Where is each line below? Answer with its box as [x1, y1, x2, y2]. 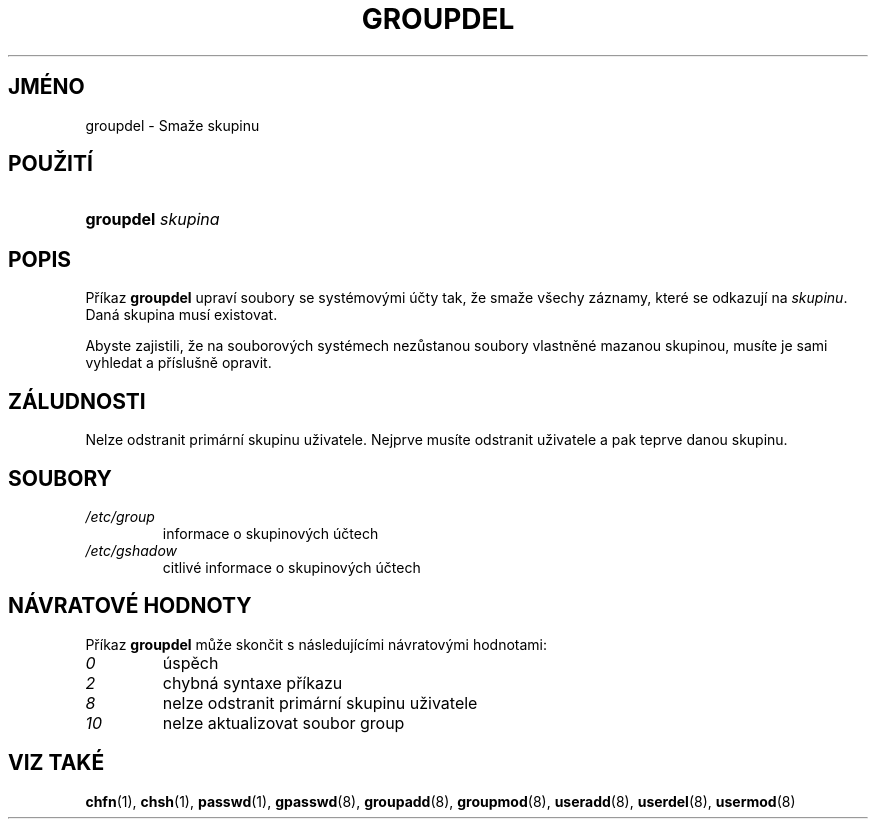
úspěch [162, 652, 219, 673]
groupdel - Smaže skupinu [85, 116, 260, 134]
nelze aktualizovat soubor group [162, 712, 405, 733]
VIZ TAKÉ [8, 750, 105, 776]
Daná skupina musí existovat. [85, 306, 278, 324]
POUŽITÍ [8, 151, 93, 177]
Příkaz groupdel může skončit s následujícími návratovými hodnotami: [85, 635, 548, 653]
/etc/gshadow [85, 541, 178, 559]
